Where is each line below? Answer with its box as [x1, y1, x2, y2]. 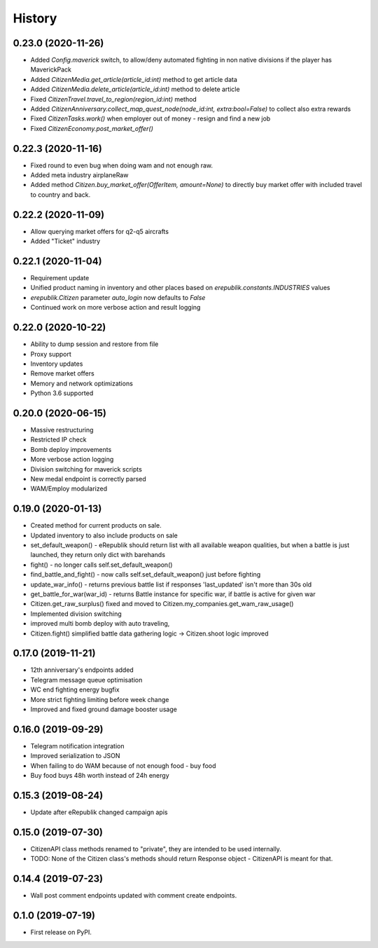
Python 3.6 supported [30, 389, 94, 397]
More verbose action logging [30, 455, 114, 464]
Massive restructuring [30, 426, 94, 434]
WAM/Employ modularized [30, 484, 108, 493]
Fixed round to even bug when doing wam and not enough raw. [30, 161, 213, 170]
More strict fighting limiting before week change [30, 695, 169, 703]
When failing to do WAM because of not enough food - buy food [30, 761, 216, 770]
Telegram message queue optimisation [30, 675, 143, 684]
